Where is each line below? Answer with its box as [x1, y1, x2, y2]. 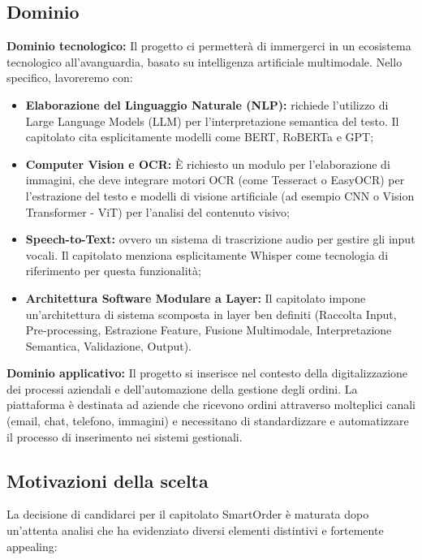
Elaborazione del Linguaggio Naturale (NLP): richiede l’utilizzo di [25, 96, 389, 113]
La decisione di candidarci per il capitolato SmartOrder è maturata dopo [6, 506, 369, 523]
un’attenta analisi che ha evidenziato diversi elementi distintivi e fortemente [6, 522, 384, 539]
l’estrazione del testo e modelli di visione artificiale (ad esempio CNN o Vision [25, 187, 415, 204]
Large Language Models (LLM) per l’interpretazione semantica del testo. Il [25, 112, 399, 129]
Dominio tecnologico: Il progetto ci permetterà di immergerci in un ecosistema [6, 37, 411, 54]
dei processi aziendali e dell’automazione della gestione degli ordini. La [6, 380, 358, 397]
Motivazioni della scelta [6, 467, 209, 493]
